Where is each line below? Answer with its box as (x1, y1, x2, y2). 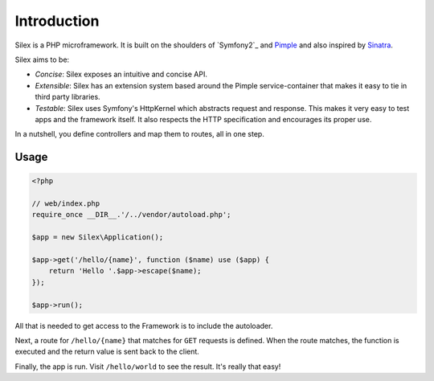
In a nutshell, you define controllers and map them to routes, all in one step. (14, 129, 264, 139)
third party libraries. (35, 92, 100, 102)
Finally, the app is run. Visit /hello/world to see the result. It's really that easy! (14, 362, 281, 371)
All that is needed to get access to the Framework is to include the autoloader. (14, 321, 273, 330)
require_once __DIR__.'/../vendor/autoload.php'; (31, 210, 231, 219)
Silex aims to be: (14, 55, 70, 64)
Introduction (14, 12, 100, 30)
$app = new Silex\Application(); (31, 233, 164, 242)
